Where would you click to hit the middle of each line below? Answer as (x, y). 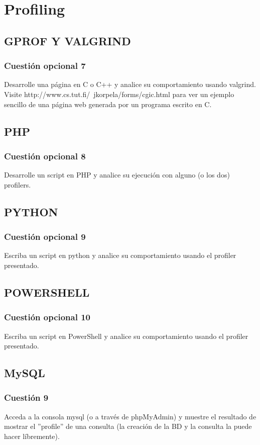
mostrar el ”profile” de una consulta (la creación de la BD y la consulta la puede (128, 426)
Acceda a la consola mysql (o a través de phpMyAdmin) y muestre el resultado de (130, 416)
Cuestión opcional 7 (45, 66)
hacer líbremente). (32, 436)
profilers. (18, 184)
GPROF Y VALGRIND (68, 40)
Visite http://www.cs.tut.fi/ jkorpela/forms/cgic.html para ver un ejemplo (119, 94)
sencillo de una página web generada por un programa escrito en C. (108, 104)
